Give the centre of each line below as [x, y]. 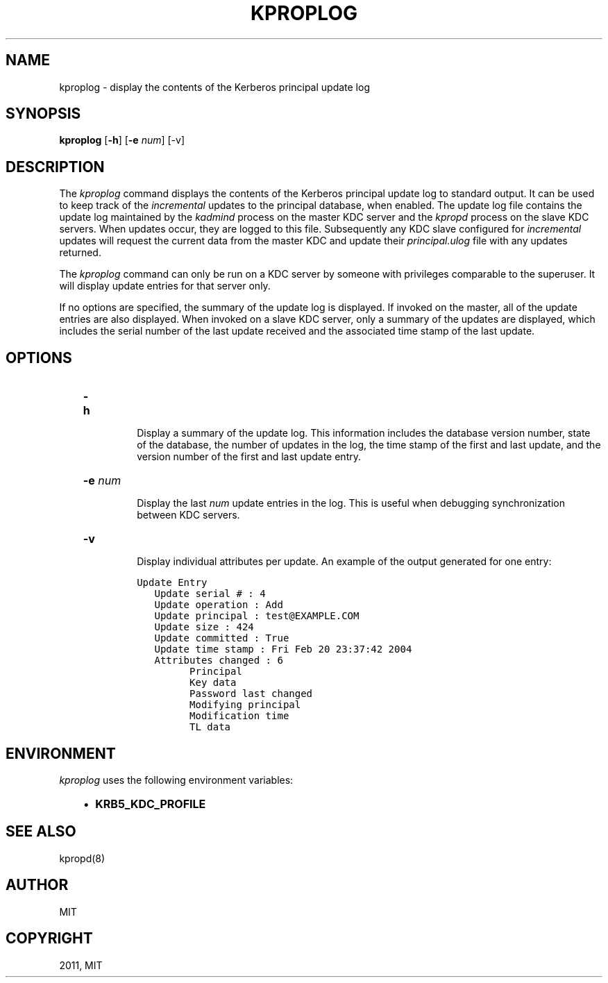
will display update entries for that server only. [165, 286]
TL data [210, 727]
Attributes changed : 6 [219, 661]
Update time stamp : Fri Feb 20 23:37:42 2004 [283, 649]
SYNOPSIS [43, 114]
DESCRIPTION [55, 167]
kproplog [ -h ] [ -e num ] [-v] [122, 140]
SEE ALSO [41, 832]
